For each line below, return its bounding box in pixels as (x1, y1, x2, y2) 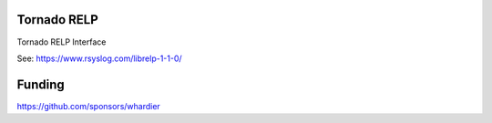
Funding (16, 77, 66, 92)
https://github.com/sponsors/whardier (16, 100, 161, 111)
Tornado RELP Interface (16, 36, 107, 47)
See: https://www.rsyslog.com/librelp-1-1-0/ (16, 53, 182, 64)
